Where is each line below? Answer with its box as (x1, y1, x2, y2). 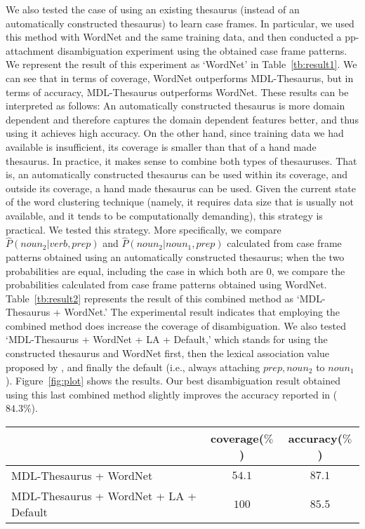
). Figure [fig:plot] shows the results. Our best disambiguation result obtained (6, 373, 340, 388)
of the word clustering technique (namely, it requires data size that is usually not (6, 194, 354, 209)
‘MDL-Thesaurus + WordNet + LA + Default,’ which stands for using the (6, 332, 328, 347)
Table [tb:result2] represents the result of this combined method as (6, 290, 294, 305)
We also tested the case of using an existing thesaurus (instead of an (6, 2, 300, 16)
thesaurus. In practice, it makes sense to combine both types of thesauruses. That (6, 153, 357, 168)
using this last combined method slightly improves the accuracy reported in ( (6, 387, 338, 401)
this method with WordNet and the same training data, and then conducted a (6, 29, 342, 44)
